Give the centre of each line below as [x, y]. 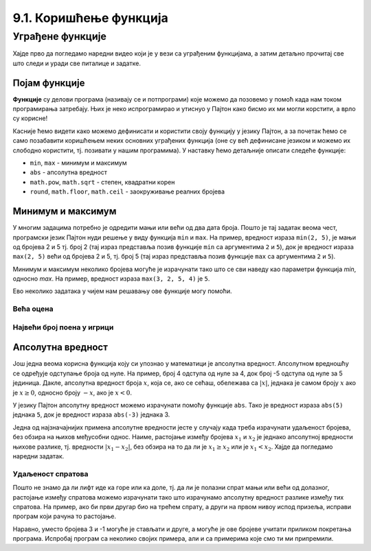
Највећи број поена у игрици [63, 327]
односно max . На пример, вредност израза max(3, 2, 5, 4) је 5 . [111, 279]
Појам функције [49, 83]
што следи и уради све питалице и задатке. [77, 63]
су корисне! [30, 118]
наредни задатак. [38, 456]
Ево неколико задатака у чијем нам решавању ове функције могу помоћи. [123, 291]
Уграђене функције [59, 36]
